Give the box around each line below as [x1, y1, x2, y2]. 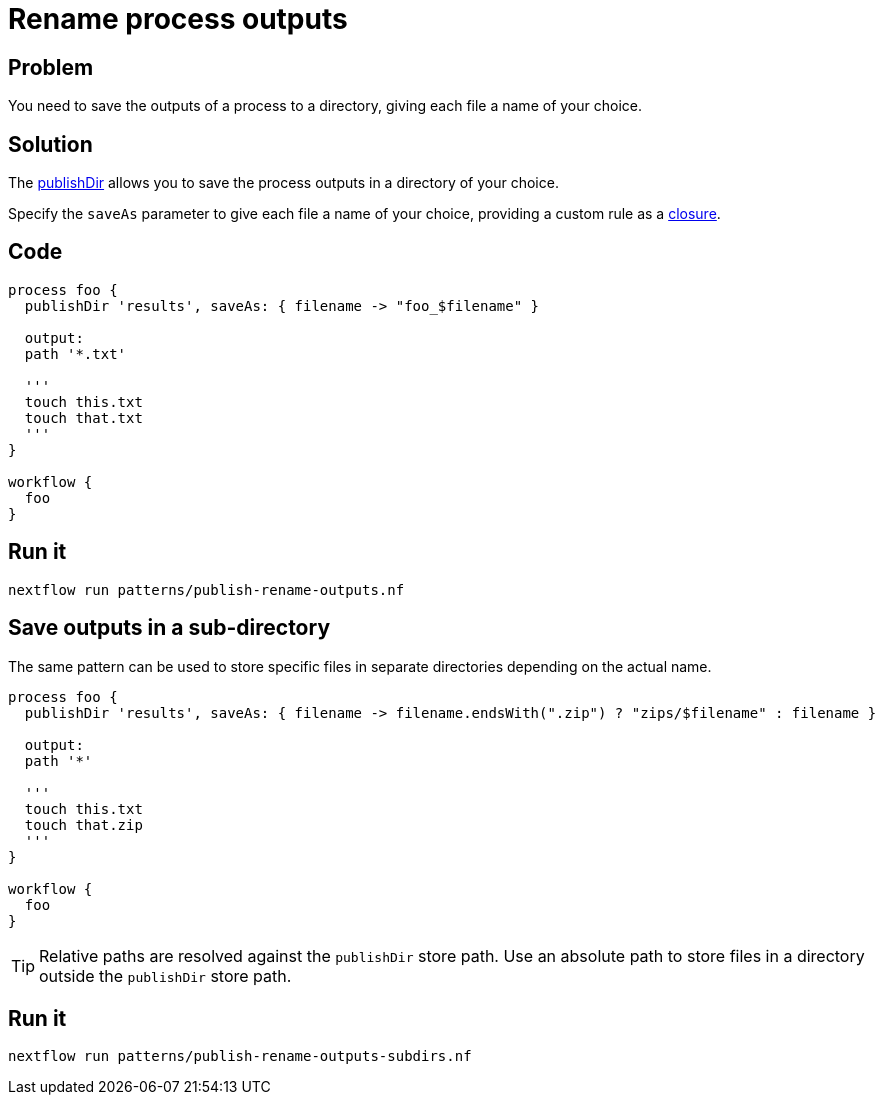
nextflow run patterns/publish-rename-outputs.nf [8, 581, 405, 598]
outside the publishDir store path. [39, 965, 292, 986]
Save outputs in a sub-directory [8, 615, 331, 641]
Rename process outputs [8, 2, 348, 36]
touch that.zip [24, 816, 143, 833]
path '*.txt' [24, 345, 127, 362]
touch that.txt [24, 409, 143, 426]
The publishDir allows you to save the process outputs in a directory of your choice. [8, 174, 559, 192]
